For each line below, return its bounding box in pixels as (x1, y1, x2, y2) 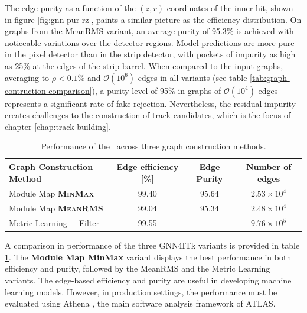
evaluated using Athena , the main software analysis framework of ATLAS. (5, 297, 276, 309)
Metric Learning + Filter (9, 217, 99, 229)
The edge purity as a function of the (5, 2, 136, 14)
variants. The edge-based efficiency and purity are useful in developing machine (5, 273, 292, 286)
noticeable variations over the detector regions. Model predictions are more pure (5, 36, 295, 48)
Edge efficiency (116, 160, 179, 172)
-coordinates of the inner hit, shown (164, 2, 293, 14)
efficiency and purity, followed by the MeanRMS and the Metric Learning (5, 262, 270, 275)
